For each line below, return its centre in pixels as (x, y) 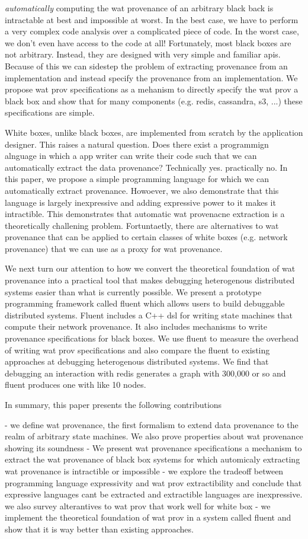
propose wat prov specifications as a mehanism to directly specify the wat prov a (152, 89)
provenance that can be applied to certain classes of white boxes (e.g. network (146, 237)
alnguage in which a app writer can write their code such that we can (131, 156)
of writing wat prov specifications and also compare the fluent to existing (137, 350)
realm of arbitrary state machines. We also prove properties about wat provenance (154, 436)
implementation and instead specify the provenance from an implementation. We (151, 77)
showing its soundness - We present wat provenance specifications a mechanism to (153, 447)
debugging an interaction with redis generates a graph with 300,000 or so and (145, 373)
